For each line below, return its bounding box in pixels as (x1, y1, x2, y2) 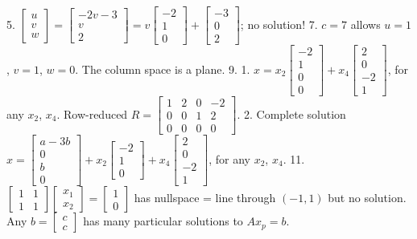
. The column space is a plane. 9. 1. (75, 60, 250, 77)
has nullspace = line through (134, 189, 276, 206)
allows (350, 15, 381, 32)
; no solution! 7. (240, 15, 318, 32)
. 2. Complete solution (237, 105, 346, 122)
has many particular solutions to (83, 213, 243, 229)
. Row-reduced (56, 105, 128, 122)
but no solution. (328, 189, 407, 206)
